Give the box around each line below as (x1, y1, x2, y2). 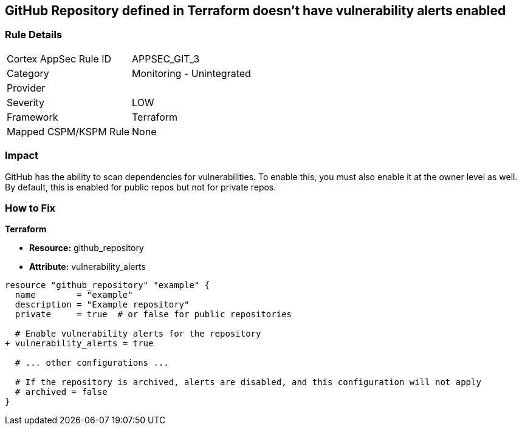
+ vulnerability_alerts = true (5, 338, 154, 349)
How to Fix (5, 201, 56, 214)
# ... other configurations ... (15, 358, 169, 368)
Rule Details (5, 29, 63, 41)
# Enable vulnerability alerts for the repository (15, 329, 261, 339)
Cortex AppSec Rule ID (7, 52, 112, 65)
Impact (5, 149, 39, 162)
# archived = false (15, 387, 108, 397)
